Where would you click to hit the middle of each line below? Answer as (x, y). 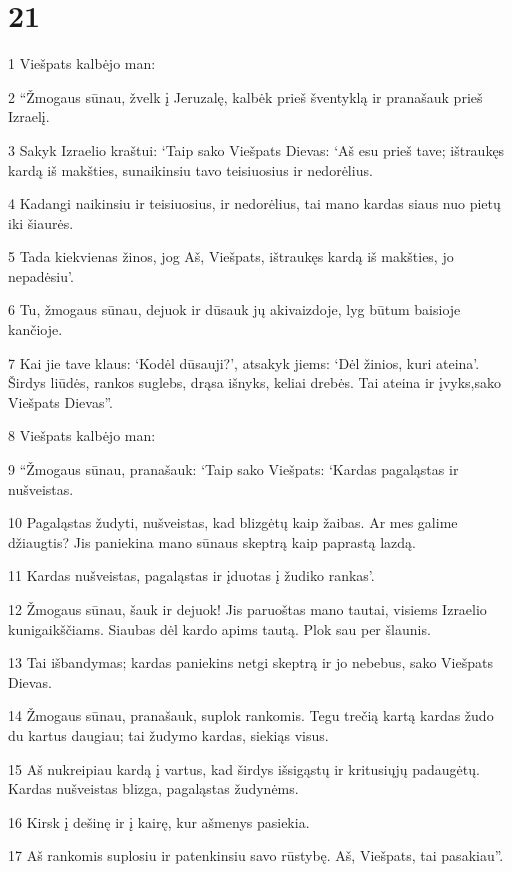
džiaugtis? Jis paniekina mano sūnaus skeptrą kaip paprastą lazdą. (212, 541)
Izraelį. (29, 116)
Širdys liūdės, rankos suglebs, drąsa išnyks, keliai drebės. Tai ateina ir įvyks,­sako (255, 382)
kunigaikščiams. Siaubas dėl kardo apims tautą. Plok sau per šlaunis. (219, 628)
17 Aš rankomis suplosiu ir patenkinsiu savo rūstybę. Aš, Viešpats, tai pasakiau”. (256, 855)
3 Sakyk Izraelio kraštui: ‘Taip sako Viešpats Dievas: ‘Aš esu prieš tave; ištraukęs (256, 149)
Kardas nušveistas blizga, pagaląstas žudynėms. (153, 788)
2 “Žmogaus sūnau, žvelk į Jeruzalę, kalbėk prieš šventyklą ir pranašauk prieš (245, 96)
